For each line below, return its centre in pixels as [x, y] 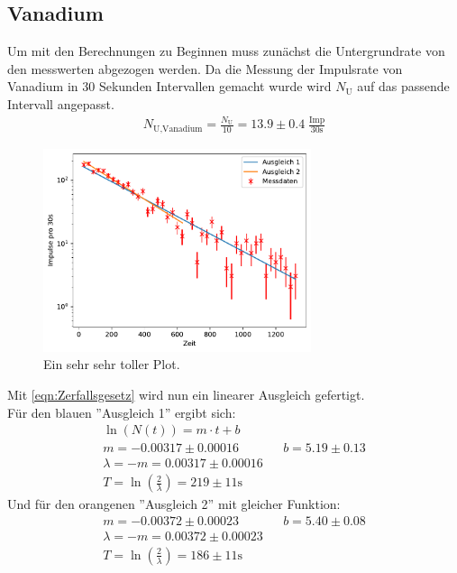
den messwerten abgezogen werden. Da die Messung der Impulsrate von [205, 68]
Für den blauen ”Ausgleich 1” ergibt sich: [122, 412]
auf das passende [403, 86]
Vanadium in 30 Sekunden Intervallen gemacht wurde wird [169, 86]
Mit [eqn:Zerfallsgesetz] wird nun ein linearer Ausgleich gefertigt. [186, 394]
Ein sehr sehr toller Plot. [112, 364]
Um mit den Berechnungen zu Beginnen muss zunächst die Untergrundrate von [226, 51]
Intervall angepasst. [61, 103]
